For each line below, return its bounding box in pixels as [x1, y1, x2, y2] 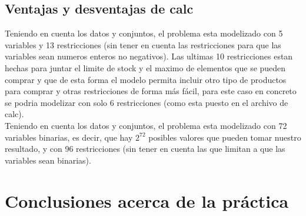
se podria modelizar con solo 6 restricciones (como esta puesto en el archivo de [5, 96, 288, 108]
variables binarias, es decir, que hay [5, 131, 133, 143]
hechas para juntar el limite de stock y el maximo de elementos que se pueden [5, 61, 286, 74]
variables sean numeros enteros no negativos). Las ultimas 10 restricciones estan [5, 50, 293, 62]
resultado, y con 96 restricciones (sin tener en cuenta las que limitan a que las [5, 142, 285, 155]
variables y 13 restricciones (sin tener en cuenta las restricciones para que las [5, 38, 281, 51]
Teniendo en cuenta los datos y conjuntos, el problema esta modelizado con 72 [5, 119, 287, 131]
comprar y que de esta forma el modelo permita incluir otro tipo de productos [5, 73, 287, 85]
